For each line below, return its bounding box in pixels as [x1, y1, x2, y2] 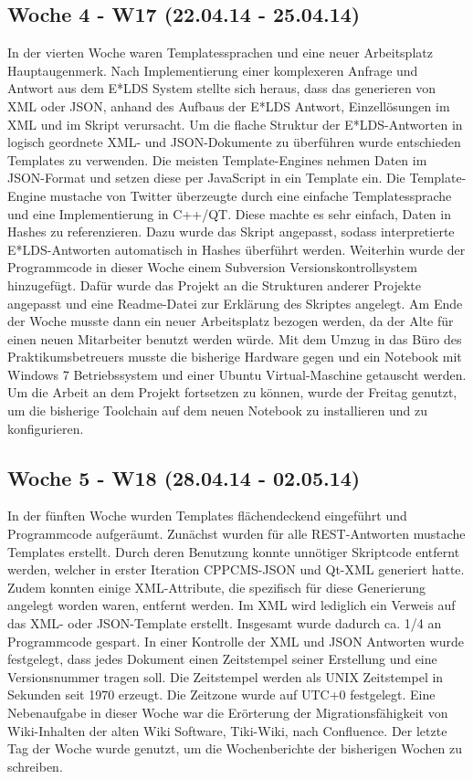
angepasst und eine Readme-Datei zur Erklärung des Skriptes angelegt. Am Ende [7, 293, 463, 312]
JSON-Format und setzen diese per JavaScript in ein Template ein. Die [7, 168, 405, 187]
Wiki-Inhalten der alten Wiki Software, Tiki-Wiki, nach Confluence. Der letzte [7, 721, 447, 740]
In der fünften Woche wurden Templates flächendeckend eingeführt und [7, 506, 407, 525]
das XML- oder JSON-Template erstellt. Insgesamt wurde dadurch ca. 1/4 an [7, 614, 442, 633]
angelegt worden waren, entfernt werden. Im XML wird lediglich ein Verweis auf [7, 595, 456, 615]
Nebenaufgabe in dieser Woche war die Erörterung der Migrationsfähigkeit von [7, 703, 448, 721]
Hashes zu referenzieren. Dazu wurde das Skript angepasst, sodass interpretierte [7, 222, 455, 241]
